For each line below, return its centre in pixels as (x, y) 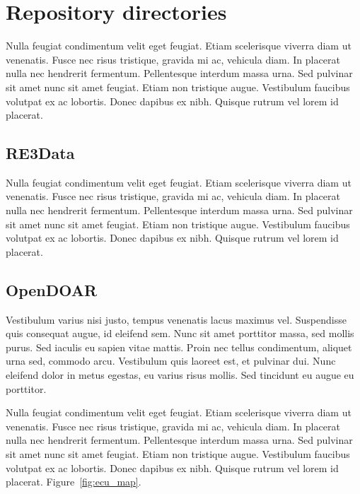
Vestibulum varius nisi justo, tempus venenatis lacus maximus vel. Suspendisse (176, 319)
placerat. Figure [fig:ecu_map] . (74, 482)
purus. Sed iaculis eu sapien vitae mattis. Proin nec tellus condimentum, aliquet (179, 347)
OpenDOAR (52, 289)
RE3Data (40, 153)
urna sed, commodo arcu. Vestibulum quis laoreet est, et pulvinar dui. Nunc (171, 361)
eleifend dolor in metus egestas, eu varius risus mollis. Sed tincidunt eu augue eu (180, 375)
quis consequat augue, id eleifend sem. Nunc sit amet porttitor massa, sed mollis (180, 333)
